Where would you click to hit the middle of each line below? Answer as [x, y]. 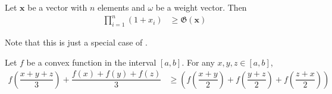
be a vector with [57, 7]
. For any [198, 62]
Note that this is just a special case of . [76, 42]
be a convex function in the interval [91, 62]
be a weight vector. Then [201, 7]
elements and [121, 7]
